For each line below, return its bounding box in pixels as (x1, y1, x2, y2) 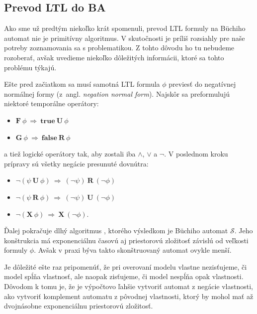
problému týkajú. (4, 62, 57, 72)
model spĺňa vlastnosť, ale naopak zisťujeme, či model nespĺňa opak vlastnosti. (4, 271, 244, 282)
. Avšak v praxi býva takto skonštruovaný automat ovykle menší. (34, 245, 232, 255)
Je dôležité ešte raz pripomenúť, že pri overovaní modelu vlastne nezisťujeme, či (4, 261, 247, 272)
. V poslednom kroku (164, 149, 228, 159)
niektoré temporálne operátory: (4, 98, 99, 109)
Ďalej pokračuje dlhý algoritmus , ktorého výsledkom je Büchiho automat (4, 225, 228, 236)
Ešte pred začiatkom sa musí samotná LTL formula (4, 79, 160, 89)
